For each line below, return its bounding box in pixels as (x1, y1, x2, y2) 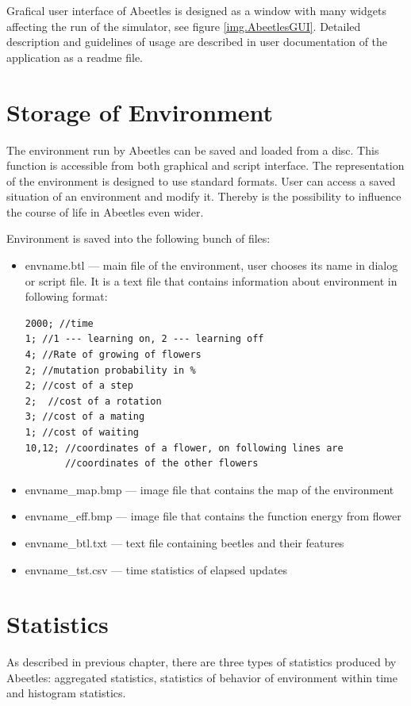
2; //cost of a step (25, 380, 133, 392)
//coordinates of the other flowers (64, 458, 259, 470)
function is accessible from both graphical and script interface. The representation (6, 157, 405, 174)
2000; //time (25, 317, 94, 329)
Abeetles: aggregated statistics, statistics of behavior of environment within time (6, 669, 398, 685)
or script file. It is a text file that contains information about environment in (25, 272, 398, 289)
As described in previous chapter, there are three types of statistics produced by (6, 654, 397, 670)
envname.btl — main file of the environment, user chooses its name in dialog (25, 257, 398, 274)
